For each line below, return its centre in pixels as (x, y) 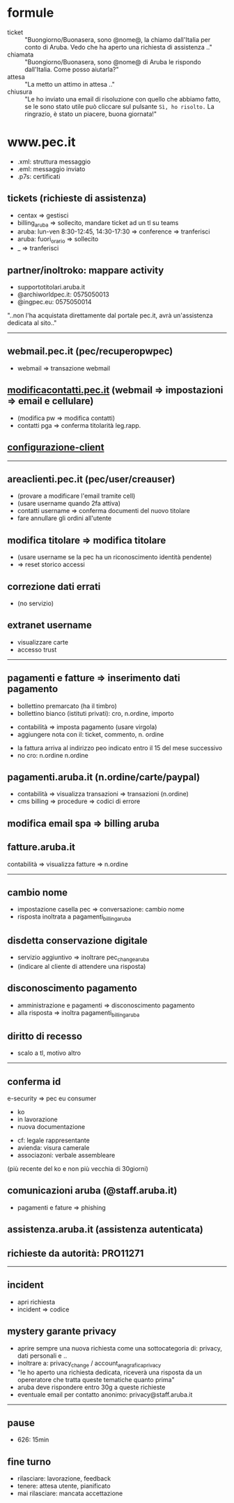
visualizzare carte (42, 642)
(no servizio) (36, 603)
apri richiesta (36, 1302)
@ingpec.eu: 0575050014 (54, 302)
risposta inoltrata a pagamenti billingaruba (74, 918)
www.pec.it (41, 142)
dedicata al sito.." (32, 323)
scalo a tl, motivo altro (49, 1053)
